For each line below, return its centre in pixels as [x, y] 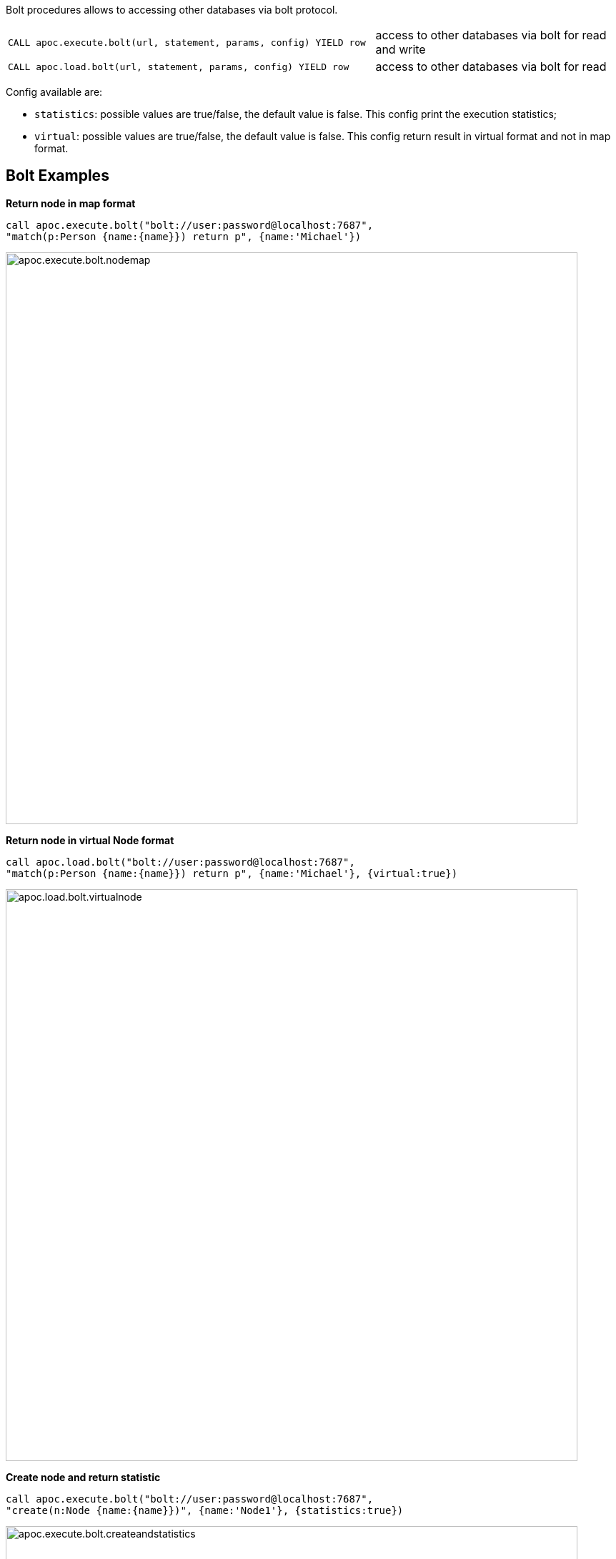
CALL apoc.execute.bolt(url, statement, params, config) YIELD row [187, 42]
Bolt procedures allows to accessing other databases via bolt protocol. [172, 10]
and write [401, 49]
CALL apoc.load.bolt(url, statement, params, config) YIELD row [179, 66]
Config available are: [54, 92]
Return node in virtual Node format [90, 840]
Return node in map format [71, 203]
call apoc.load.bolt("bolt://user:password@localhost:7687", [180, 862]
